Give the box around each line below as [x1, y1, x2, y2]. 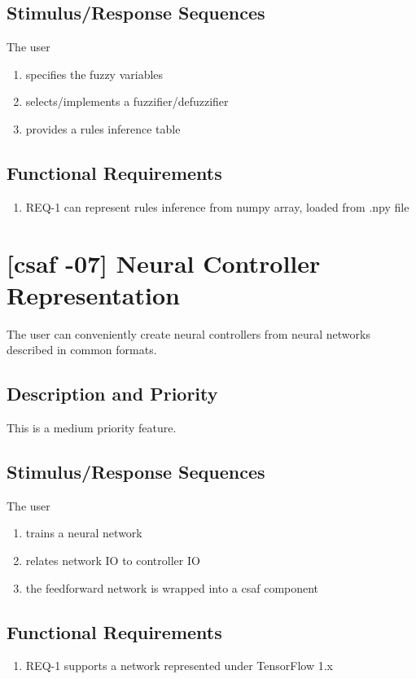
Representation [7, 278, 180, 311]
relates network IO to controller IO [25, 552, 200, 569]
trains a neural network [25, 524, 142, 541]
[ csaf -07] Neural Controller [7, 246, 321, 279]
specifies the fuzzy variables [25, 65, 164, 82]
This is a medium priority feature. [7, 419, 177, 436]
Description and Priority [7, 381, 218, 406]
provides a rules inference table [25, 120, 181, 137]
